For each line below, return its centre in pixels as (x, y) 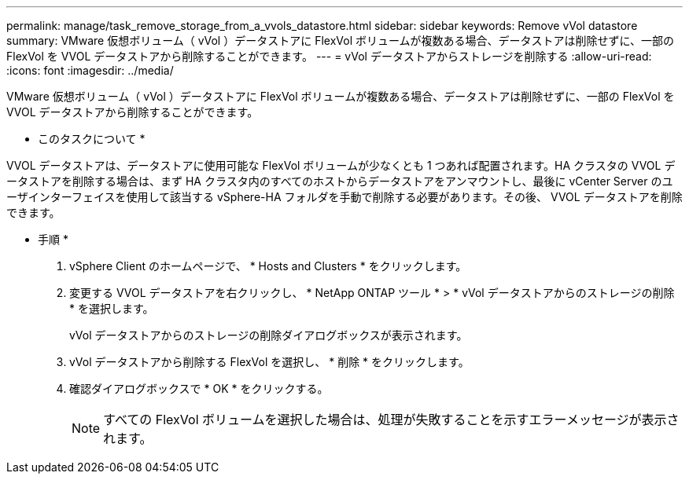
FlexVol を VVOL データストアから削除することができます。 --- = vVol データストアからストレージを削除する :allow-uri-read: (329, 56)
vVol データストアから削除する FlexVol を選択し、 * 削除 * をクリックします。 (269, 362)
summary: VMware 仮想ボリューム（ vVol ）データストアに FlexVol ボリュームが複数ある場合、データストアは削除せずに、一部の (341, 40)
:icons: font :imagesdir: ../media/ (90, 70)
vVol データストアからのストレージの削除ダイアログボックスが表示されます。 (269, 335)
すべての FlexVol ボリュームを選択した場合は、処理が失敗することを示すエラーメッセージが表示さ (391, 420)
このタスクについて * (92, 139)
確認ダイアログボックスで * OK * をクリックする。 (199, 388)
